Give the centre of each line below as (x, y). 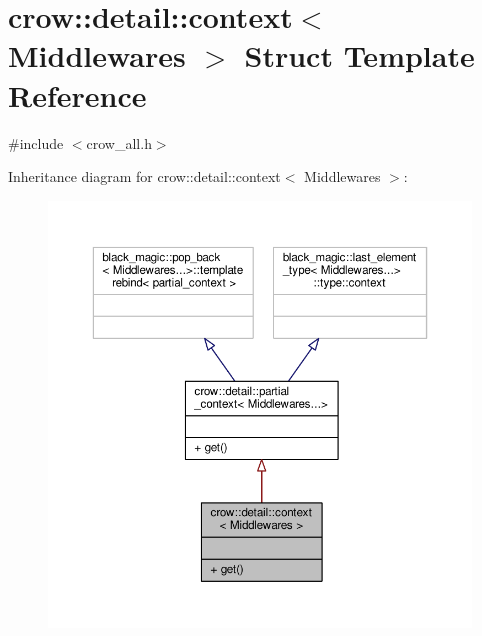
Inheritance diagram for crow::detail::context (144, 176)
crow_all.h (119, 142)
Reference (77, 94)
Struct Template (359, 55)
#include (36, 142)
